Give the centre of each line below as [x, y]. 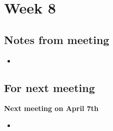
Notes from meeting [57, 39]
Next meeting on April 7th [51, 108]
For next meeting [49, 87]
